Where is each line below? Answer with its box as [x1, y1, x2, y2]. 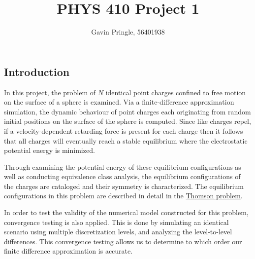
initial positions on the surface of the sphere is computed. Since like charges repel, [4, 116, 251, 126]
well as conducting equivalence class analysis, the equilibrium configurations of [4, 171, 241, 182]
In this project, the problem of [4, 87, 96, 97]
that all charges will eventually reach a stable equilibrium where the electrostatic [4, 135, 248, 146]
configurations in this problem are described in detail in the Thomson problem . [4, 190, 243, 201]
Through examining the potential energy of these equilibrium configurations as [4, 161, 241, 172]
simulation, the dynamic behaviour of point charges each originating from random [4, 106, 251, 116]
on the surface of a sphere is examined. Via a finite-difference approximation [4, 97, 234, 107]
